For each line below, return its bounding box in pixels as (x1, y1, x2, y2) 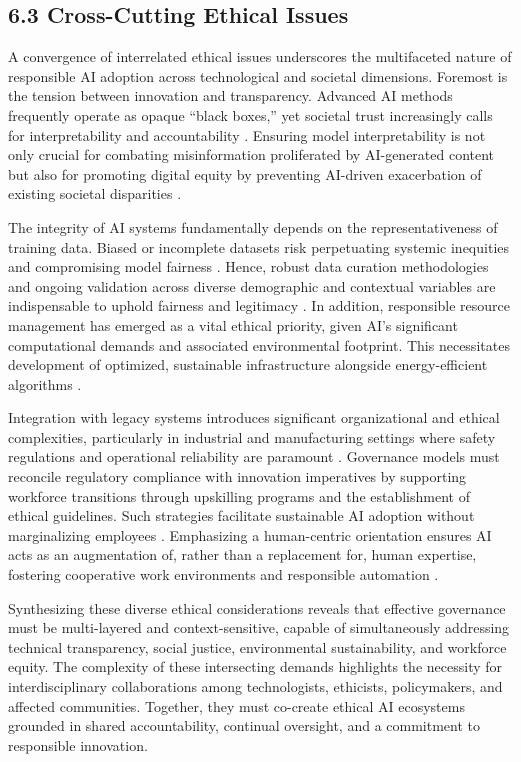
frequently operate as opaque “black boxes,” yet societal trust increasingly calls (8, 104, 493, 125)
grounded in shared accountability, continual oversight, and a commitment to (8, 715, 481, 736)
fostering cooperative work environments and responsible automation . (8, 564, 439, 585)
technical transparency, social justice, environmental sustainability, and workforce (8, 636, 507, 657)
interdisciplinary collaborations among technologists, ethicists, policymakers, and (8, 676, 503, 697)
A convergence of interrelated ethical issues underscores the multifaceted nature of (8, 46, 512, 67)
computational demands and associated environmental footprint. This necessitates (8, 334, 510, 355)
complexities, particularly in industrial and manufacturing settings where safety (8, 426, 496, 447)
